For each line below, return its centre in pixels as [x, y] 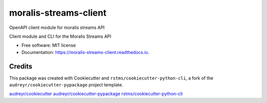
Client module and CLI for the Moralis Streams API [60, 36]
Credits [21, 66]
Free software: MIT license [49, 45]
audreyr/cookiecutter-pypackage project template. [66, 85]
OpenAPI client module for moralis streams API [57, 27]
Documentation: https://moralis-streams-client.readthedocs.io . [85, 52]
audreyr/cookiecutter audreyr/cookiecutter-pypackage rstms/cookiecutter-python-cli [96, 94]
